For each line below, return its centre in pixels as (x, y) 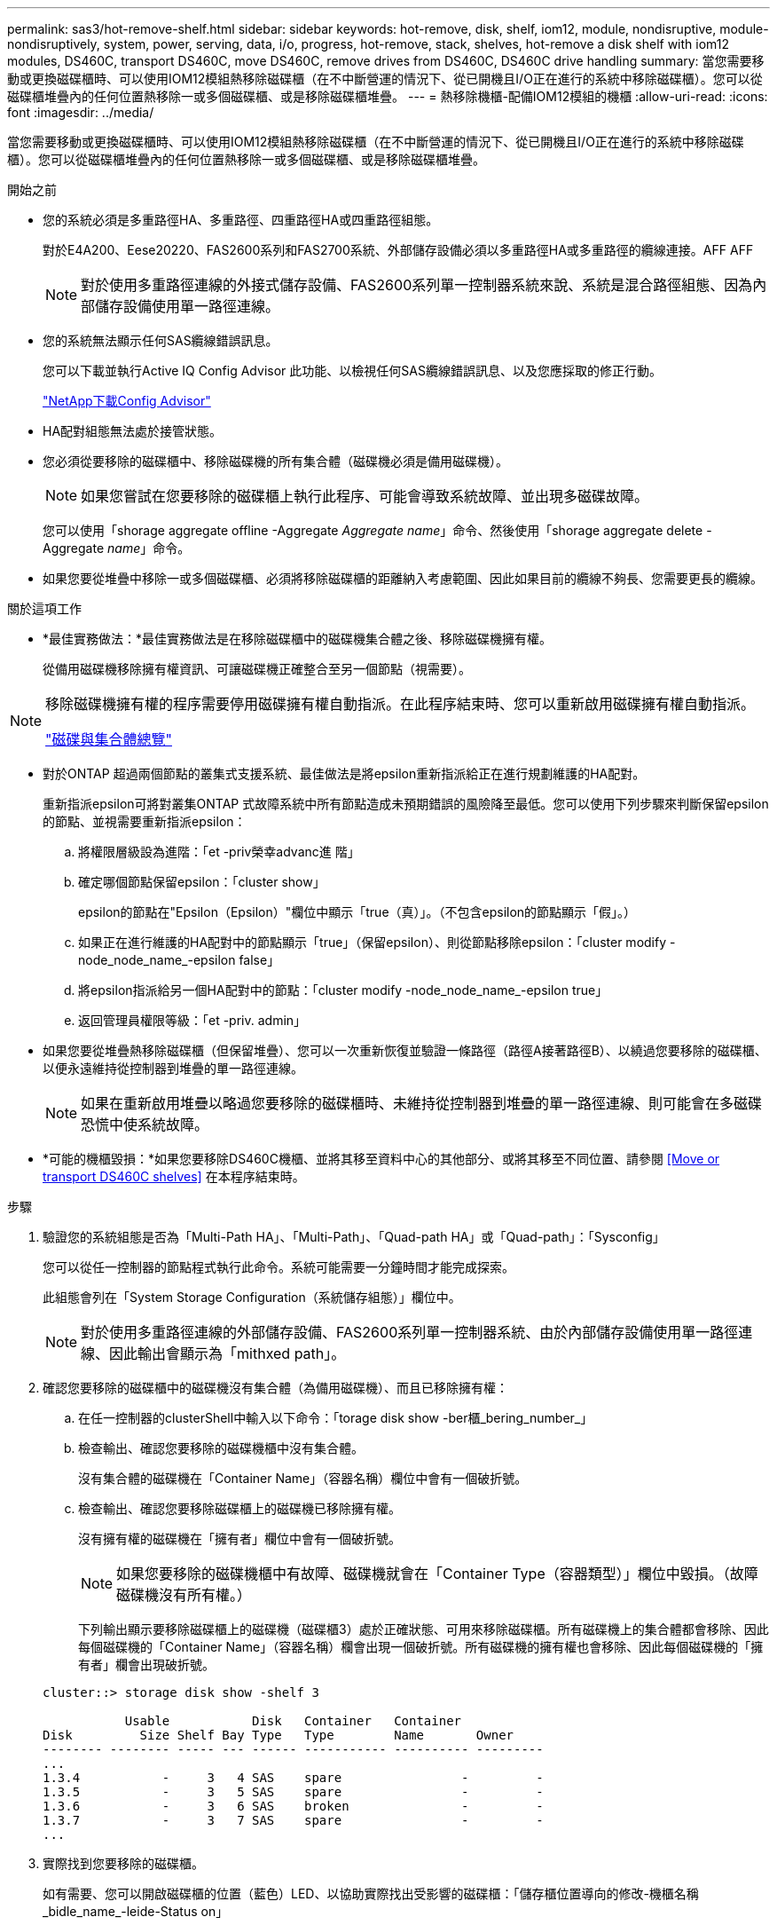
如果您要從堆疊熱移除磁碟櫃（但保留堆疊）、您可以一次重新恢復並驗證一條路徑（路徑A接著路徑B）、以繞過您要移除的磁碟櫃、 (405, 1050)
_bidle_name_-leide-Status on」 (136, 1911)
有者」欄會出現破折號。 (146, 1665)
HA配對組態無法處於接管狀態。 (133, 431)
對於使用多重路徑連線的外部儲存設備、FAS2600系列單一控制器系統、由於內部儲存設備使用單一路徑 (410, 1332)
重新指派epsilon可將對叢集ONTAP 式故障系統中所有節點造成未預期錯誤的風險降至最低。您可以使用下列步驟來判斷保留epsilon (406, 804)
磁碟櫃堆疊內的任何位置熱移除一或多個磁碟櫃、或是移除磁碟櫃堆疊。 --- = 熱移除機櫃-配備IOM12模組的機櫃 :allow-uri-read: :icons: (388, 96)
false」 (259, 960)
